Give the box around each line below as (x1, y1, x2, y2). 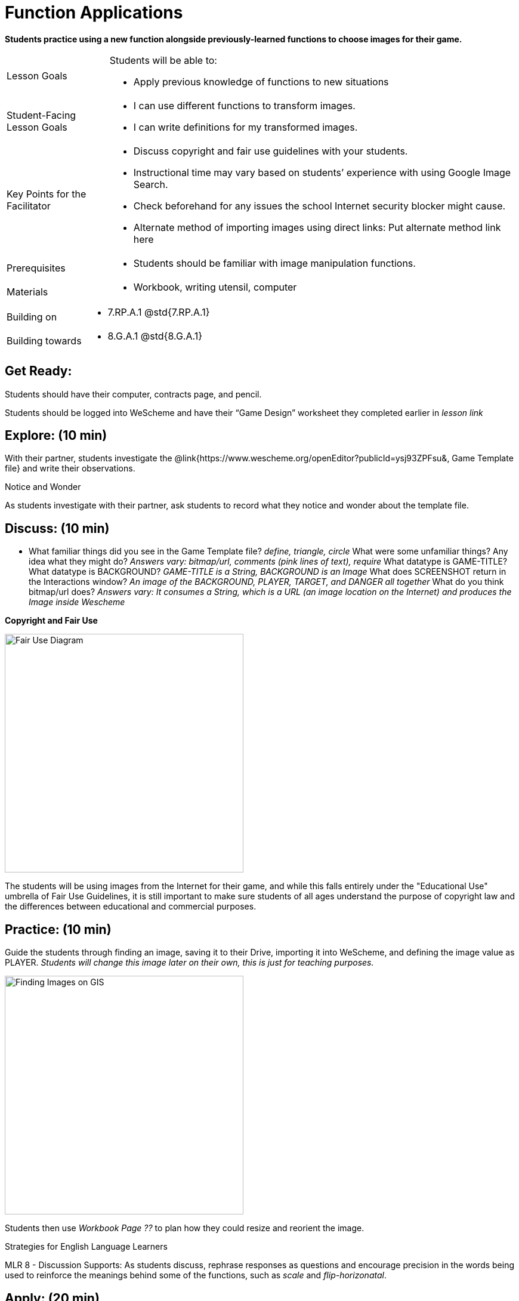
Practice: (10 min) (5, 921, 112, 937)
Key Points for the (7, 187, 86, 200)
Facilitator (7, 199, 51, 212)
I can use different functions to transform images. (133, 99, 356, 112)
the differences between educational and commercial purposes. (5, 901, 257, 912)
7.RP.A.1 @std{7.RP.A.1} (107, 306, 210, 318)
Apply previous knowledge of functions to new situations (133, 75, 389, 88)
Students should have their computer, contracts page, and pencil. (5, 389, 262, 399)
